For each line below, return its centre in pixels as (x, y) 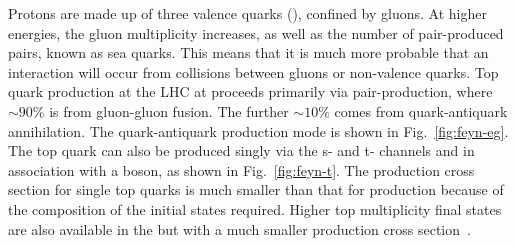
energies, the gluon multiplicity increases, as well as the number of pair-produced (256, 32)
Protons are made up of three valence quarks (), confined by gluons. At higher (247, 13)
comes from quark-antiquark (421, 110)
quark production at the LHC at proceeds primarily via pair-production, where (250, 91)
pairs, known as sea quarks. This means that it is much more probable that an (248, 52)
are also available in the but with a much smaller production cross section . (239, 228)
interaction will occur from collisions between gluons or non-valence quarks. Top (253, 71)
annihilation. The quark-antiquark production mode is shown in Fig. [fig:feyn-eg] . (258, 130)
